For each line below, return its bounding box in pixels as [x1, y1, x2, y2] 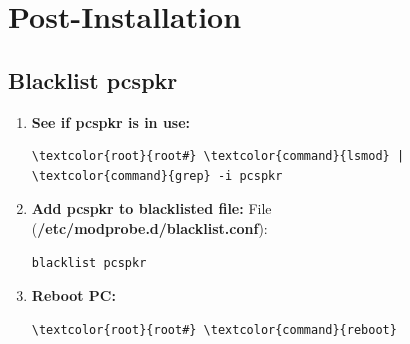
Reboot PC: [31, 285, 116, 306]
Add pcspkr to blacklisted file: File [31, 198, 272, 219]
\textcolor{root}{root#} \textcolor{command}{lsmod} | [31, 149, 405, 164]
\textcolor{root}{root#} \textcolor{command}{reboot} [31, 322, 397, 337]
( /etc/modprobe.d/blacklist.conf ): [31, 217, 268, 238]
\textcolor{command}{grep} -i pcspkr [31, 168, 283, 183]
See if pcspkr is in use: [31, 111, 191, 132]
